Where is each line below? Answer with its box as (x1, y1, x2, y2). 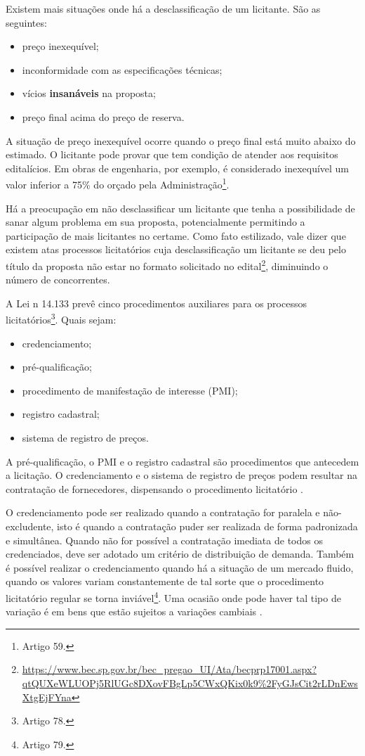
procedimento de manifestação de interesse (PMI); (22, 383, 238, 397)
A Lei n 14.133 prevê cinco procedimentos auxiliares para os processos (6, 295, 307, 310)
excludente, (6, 519, 54, 533)
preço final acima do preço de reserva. (22, 109, 185, 124)
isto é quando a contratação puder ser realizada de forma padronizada (57, 519, 358, 533)
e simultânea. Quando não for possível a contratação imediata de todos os (6, 532, 323, 547)
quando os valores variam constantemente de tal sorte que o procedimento (6, 574, 324, 589)
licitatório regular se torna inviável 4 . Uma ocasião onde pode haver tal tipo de (6, 588, 341, 605)
